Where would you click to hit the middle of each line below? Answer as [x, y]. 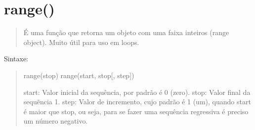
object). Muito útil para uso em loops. [81, 42]
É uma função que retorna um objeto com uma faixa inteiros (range [126, 32]
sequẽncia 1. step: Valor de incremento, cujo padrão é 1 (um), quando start [137, 102]
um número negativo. [56, 121]
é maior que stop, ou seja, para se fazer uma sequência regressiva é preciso [136, 111]
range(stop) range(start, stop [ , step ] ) [79, 75]
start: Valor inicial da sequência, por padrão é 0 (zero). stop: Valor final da [137, 92]
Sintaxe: [16, 59]
